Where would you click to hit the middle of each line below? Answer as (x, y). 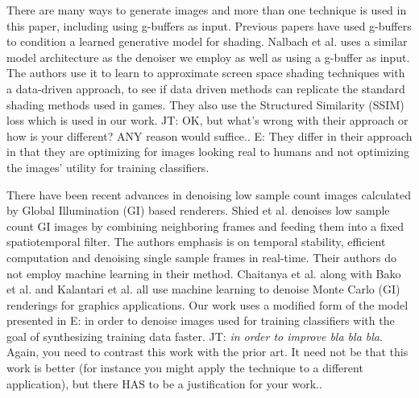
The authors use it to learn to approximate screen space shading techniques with (206, 73)
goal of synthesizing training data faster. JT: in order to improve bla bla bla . (195, 336)
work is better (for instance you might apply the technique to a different (185, 368)
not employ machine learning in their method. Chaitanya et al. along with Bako (204, 273)
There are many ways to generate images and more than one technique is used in (207, 10)
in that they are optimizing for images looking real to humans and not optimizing (208, 152)
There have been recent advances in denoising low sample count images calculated (209, 194)
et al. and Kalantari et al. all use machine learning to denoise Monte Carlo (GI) (203, 289)
